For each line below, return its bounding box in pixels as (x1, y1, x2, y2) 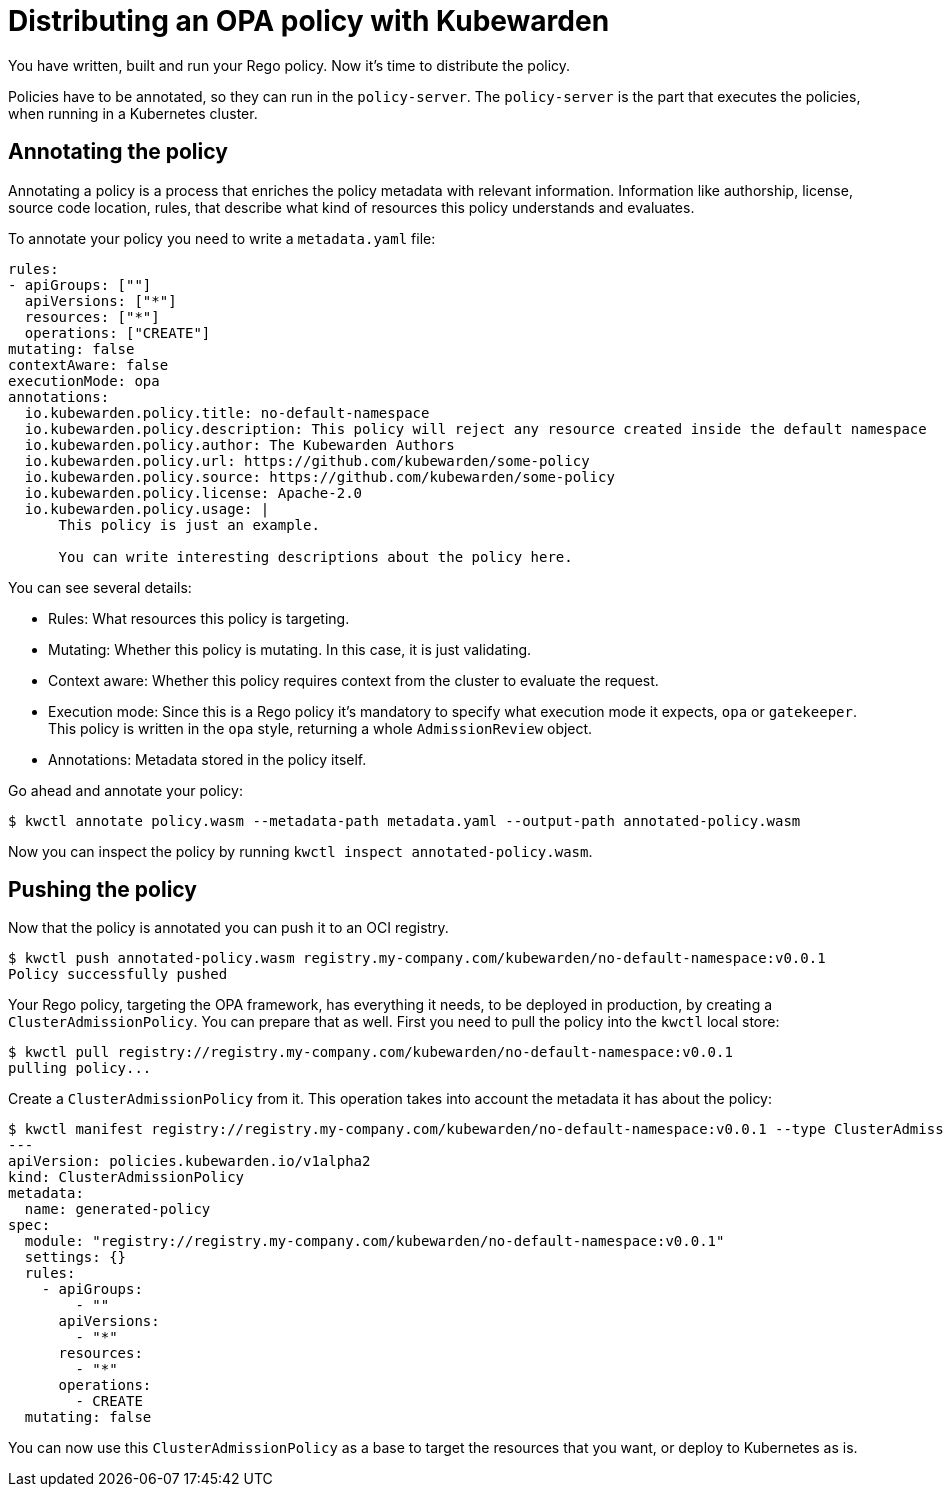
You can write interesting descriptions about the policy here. (58, 548, 573, 565)
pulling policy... (8, 1060, 152, 1077)
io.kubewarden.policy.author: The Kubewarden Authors (24, 436, 455, 453)
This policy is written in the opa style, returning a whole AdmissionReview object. (48, 719, 593, 737)
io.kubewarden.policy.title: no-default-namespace (24, 404, 430, 421)
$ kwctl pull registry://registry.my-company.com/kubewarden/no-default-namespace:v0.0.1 (8, 1044, 733, 1061)
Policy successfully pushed (8, 966, 228, 983)
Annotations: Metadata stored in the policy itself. (48, 750, 367, 768)
